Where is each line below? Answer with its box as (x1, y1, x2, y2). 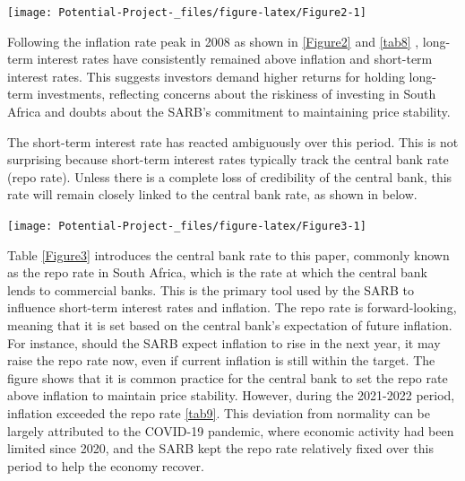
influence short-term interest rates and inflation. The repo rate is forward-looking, (7, 298, 457, 317)
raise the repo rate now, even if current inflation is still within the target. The (7, 351, 435, 370)
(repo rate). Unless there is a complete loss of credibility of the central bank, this (7, 167, 452, 186)
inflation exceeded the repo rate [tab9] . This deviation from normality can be (7, 404, 430, 422)
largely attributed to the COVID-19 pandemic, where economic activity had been (7, 421, 454, 440)
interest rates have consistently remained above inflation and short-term (37, 49, 433, 68)
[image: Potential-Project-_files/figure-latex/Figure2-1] (7, 6, 366, 19)
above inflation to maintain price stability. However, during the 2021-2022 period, (7, 386, 455, 405)
